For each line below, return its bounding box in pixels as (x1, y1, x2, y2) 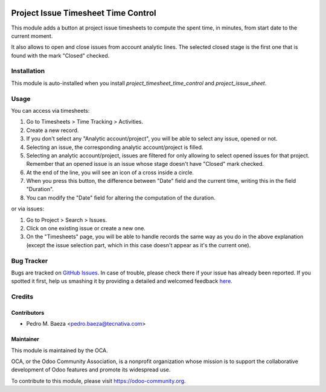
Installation (11, 67, 45, 75)
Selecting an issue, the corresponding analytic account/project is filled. (26, 144, 203, 151)
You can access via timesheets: (11, 107, 90, 114)
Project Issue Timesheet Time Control (11, 8, 156, 18)
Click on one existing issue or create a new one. (26, 225, 146, 232)
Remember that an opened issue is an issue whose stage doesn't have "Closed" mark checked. (26, 160, 264, 168)
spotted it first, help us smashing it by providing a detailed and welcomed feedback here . (11, 277, 232, 285)
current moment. (11, 32, 53, 39)
